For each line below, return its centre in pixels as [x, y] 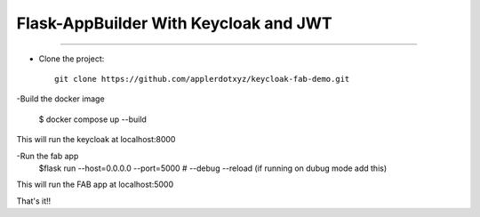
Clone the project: [72, 59]
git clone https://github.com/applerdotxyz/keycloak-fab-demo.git [202, 79]
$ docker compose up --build [92, 119]
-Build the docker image [61, 99]
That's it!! [34, 201]
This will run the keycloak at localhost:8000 [96, 140]
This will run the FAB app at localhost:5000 [95, 185]
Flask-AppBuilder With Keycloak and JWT [174, 23]
